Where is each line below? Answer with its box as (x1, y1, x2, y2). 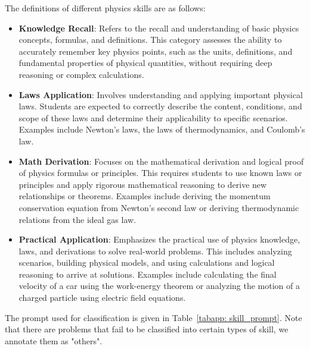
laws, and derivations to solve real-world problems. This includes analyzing (18, 244, 292, 257)
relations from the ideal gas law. (18, 213, 137, 225)
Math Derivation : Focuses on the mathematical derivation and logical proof (18, 155, 304, 167)
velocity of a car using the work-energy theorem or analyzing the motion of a (18, 279, 300, 292)
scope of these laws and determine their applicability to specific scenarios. (18, 111, 288, 124)
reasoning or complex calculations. (18, 68, 144, 80)
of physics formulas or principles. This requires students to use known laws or (18, 166, 302, 179)
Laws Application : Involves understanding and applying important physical (18, 88, 303, 100)
